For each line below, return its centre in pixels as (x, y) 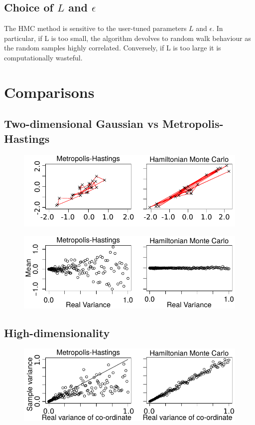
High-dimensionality (57, 332)
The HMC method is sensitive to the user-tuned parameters (95, 28)
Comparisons (49, 92)
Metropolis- (193, 124)
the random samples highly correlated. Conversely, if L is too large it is (113, 48)
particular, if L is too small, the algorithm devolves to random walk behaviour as (127, 38)
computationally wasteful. (43, 57)
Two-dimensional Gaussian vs (81, 124)
